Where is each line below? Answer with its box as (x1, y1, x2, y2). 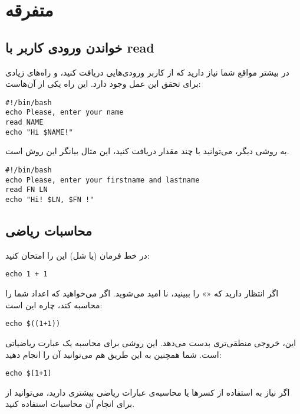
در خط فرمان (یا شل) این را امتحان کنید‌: (5, 249, 150, 261)
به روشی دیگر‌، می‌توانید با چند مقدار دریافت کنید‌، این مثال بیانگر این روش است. (5, 145, 289, 157)
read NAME (5, 118, 44, 127)
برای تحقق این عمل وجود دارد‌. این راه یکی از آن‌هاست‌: (5, 77, 201, 90)
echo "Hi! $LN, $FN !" (5, 195, 94, 204)
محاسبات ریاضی (5, 221, 93, 239)
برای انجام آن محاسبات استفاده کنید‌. (5, 397, 135, 410)
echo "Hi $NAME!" (5, 128, 73, 136)
